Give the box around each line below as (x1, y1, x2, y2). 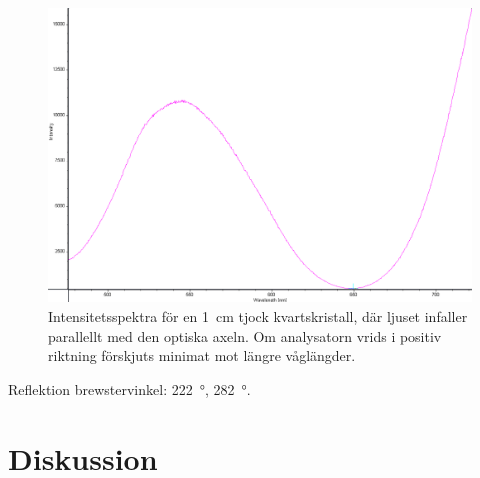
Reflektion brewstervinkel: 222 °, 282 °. (8, 378, 251, 399)
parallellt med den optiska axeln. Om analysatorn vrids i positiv (48, 325, 442, 346)
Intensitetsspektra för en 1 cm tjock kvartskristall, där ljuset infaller (48, 305, 468, 326)
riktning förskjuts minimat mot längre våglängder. (48, 345, 356, 366)
